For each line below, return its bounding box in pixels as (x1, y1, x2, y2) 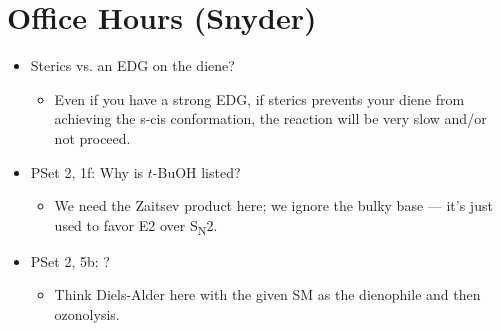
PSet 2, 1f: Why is (30, 161, 144, 182)
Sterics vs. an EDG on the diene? (30, 55, 235, 76)
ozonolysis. (54, 304, 120, 324)
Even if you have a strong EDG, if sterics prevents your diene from (54, 88, 465, 109)
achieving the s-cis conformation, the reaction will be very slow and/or (54, 108, 487, 129)
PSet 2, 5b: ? (30, 250, 110, 271)
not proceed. (54, 127, 131, 148)
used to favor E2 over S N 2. (54, 214, 218, 238)
